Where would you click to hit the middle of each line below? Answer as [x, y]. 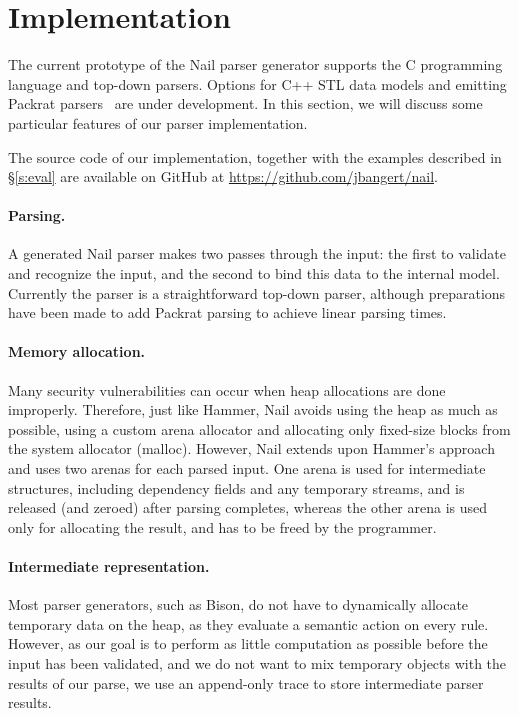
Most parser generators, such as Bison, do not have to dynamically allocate [238, 604]
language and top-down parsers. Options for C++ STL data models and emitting [257, 83]
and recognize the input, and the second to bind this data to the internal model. [254, 273]
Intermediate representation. [109, 566]
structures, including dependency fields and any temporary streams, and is [236, 487]
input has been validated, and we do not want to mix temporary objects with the [257, 662]
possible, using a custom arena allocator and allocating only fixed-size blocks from [259, 428]
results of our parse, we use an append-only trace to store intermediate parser [246, 682]
